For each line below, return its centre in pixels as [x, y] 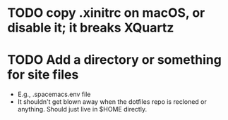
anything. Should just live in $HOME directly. [82, 109]
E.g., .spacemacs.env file [54, 94]
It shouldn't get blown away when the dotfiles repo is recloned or [112, 102]
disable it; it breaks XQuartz [91, 28]
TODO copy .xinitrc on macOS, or [106, 13]
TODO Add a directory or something [115, 60]
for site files [43, 75]
